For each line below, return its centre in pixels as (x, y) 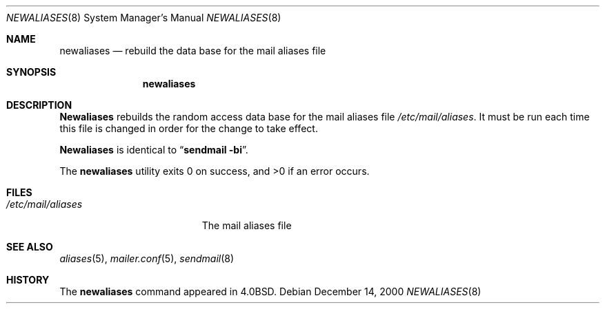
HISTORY (28, 280)
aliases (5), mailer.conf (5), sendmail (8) (147, 258)
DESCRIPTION (39, 105)
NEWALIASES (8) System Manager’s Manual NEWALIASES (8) (144, 18)
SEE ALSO (30, 247)
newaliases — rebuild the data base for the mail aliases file (193, 51)
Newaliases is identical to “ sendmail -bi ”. (154, 150)
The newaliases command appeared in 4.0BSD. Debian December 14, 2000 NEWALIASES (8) (270, 291)
